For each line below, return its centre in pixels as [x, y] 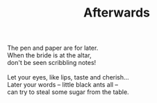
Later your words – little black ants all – [63, 85]
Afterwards [117, 13]
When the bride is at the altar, [49, 55]
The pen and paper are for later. [53, 48]
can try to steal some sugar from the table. [68, 92]
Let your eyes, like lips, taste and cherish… [68, 77]
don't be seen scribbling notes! [52, 63]
